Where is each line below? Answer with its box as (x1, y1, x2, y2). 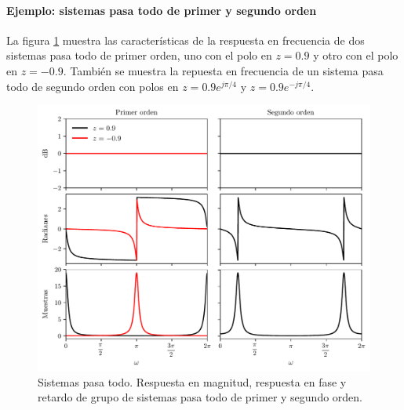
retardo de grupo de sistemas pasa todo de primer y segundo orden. (38, 389, 363, 405)
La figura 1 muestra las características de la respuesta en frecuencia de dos (6, 31, 365, 48)
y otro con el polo (313, 47, 399, 63)
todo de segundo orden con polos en (6, 78, 179, 94)
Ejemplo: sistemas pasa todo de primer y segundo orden (6, 2, 317, 18)
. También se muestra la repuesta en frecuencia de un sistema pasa (63, 62, 384, 78)
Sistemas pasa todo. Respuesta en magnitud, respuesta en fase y (38, 373, 347, 390)
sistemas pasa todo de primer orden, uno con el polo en (6, 47, 272, 63)
